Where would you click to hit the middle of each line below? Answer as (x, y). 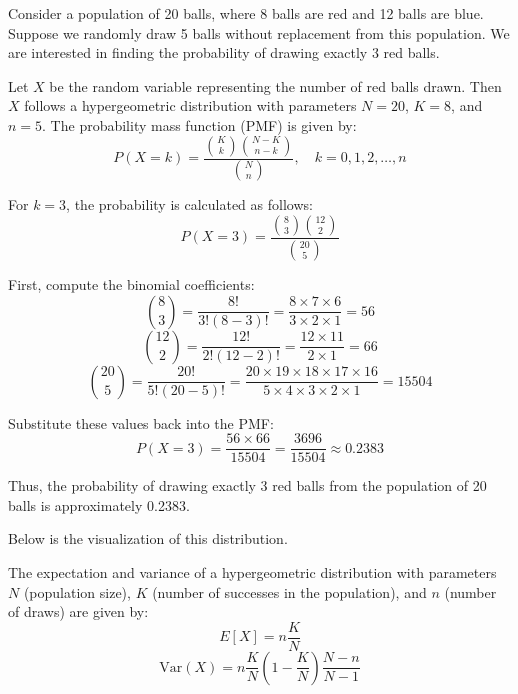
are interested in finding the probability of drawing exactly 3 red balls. (224, 52)
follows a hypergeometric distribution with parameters (190, 105)
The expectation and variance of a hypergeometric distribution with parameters (252, 571)
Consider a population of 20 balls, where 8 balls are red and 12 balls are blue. (246, 13)
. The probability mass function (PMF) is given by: (199, 124)
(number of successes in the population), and (289, 591)
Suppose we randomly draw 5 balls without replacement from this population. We (259, 32)
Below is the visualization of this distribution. (148, 538)
